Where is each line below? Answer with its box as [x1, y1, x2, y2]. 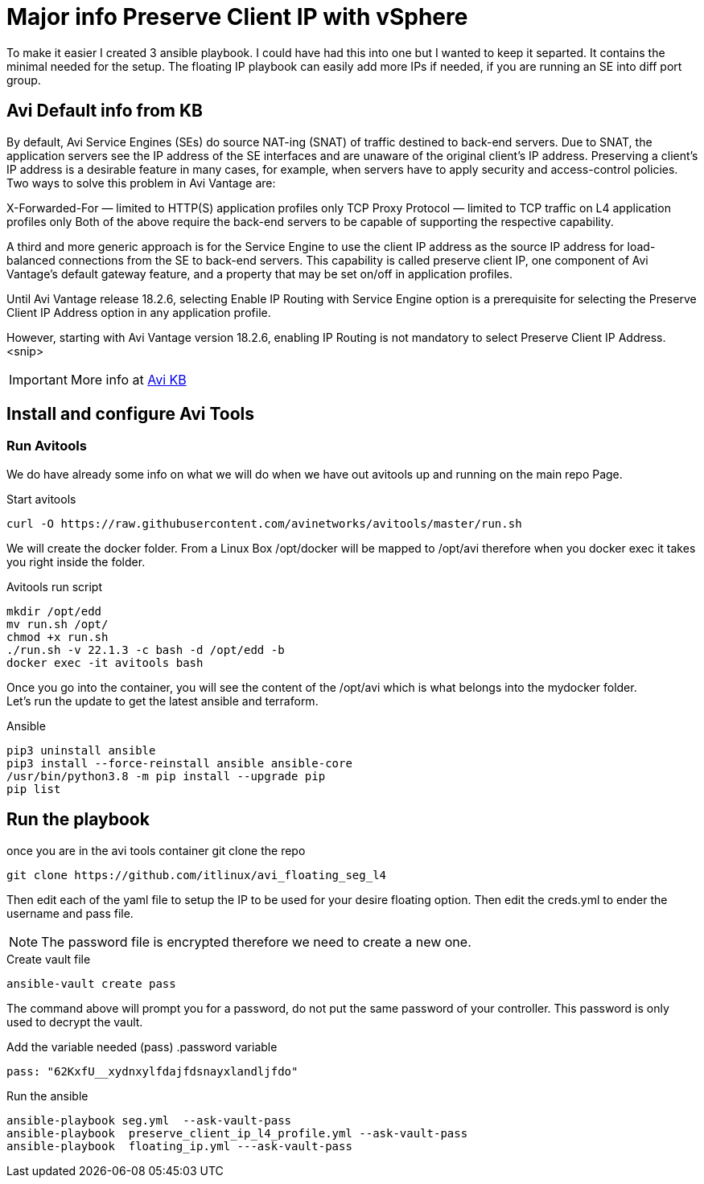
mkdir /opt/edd [6, 604, 102, 618]
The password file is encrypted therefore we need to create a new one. [41, 933, 471, 950]
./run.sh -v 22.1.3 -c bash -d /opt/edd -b [6, 643, 285, 656]
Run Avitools [6, 438, 87, 454]
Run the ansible [6, 1088, 89, 1103]
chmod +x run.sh [6, 630, 109, 643]
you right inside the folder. [6, 554, 146, 569]
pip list [6, 782, 61, 795]
